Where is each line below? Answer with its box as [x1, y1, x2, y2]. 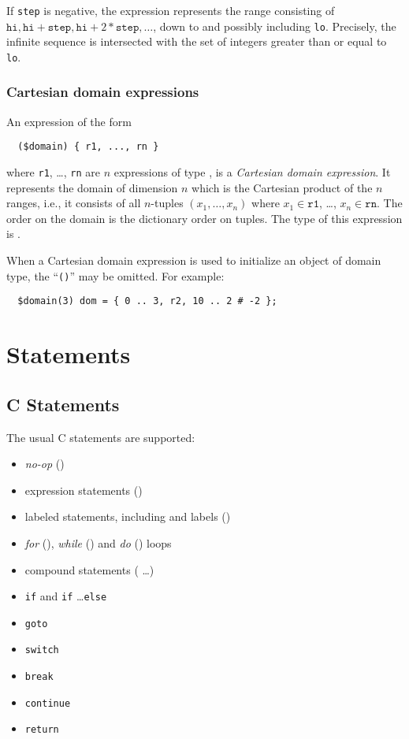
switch [24, 644, 59, 656]
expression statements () [24, 481, 143, 498]
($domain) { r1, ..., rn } [17, 141, 159, 153]
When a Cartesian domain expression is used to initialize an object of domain [6, 252, 381, 269]
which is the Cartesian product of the [191, 179, 373, 195]
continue [24, 697, 71, 709]
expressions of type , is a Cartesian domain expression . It [113, 164, 391, 180]
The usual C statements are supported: [6, 429, 195, 445]
